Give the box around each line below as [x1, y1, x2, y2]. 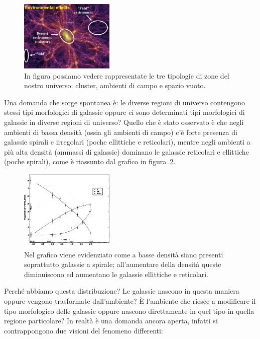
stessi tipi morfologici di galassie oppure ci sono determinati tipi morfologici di [4, 107, 245, 117]
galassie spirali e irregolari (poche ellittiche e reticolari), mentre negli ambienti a [4, 137, 250, 147]
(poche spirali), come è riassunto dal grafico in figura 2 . [4, 156, 176, 167]
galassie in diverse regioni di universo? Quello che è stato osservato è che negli [4, 117, 244, 127]
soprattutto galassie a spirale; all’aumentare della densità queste [24, 259, 221, 269]
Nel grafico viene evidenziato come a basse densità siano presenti [24, 249, 223, 259]
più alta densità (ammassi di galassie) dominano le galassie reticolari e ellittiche [4, 146, 249, 157]
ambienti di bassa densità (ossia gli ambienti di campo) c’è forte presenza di [4, 126, 237, 137]
